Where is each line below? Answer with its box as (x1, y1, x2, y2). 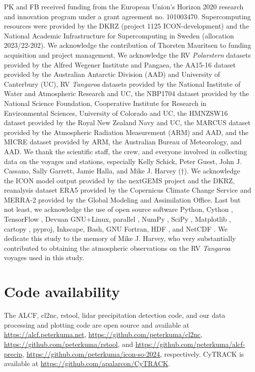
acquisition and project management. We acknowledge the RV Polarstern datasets (4, 49, 251, 60)
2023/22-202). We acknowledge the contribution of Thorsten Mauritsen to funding (4, 40, 252, 50)
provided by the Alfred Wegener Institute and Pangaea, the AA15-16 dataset (4, 59, 236, 69)
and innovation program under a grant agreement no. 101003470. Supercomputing (4, 11, 251, 21)
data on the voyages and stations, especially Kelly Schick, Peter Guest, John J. (4, 156, 242, 166)
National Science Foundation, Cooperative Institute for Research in (4, 98, 207, 108)
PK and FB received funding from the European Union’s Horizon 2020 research (4, 1, 244, 11)
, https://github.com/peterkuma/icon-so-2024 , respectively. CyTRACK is (22, 348, 244, 359)
